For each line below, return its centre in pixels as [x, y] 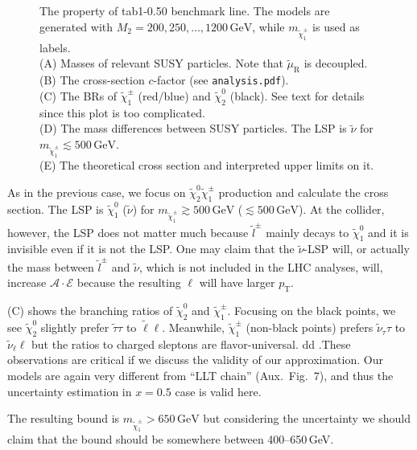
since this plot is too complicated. [122, 112]
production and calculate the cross [303, 192]
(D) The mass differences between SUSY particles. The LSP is [193, 128]
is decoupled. [336, 63]
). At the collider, [341, 209]
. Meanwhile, [193, 327]
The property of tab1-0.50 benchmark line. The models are [185, 10]
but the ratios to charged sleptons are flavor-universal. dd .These [191, 344]
